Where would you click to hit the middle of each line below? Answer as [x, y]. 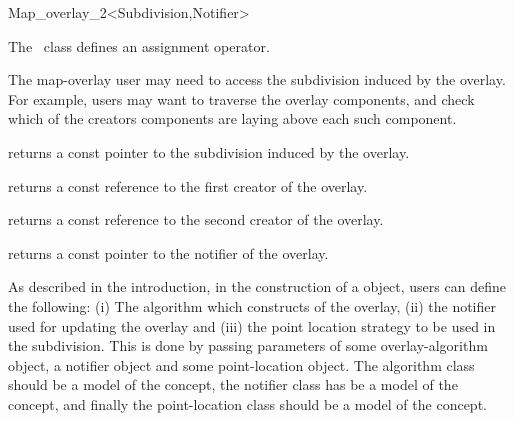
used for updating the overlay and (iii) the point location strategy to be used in [252, 325]
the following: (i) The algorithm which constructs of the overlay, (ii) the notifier [252, 305]
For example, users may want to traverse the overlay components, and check [241, 98]
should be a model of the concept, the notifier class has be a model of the [233, 384]
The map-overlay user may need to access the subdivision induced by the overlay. [257, 79]
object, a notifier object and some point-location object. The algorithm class [241, 364]
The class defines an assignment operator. [139, 45]
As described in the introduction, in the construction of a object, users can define [257, 286]
